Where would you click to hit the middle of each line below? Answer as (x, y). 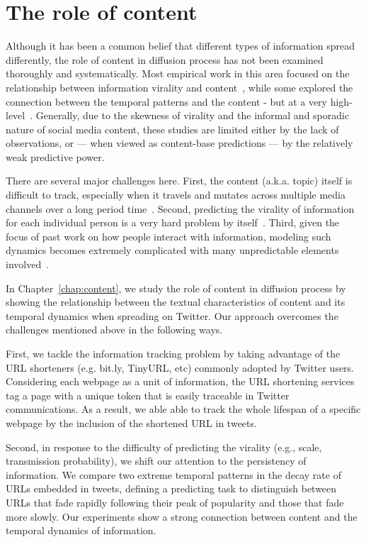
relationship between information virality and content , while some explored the (179, 87)
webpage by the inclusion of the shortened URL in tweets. (131, 422)
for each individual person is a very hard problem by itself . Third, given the (173, 222)
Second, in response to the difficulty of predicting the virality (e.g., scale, (164, 447)
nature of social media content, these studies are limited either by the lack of (172, 129)
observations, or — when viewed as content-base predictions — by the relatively (179, 143)
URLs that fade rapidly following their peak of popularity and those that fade (175, 502)
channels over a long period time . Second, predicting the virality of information (180, 208)
